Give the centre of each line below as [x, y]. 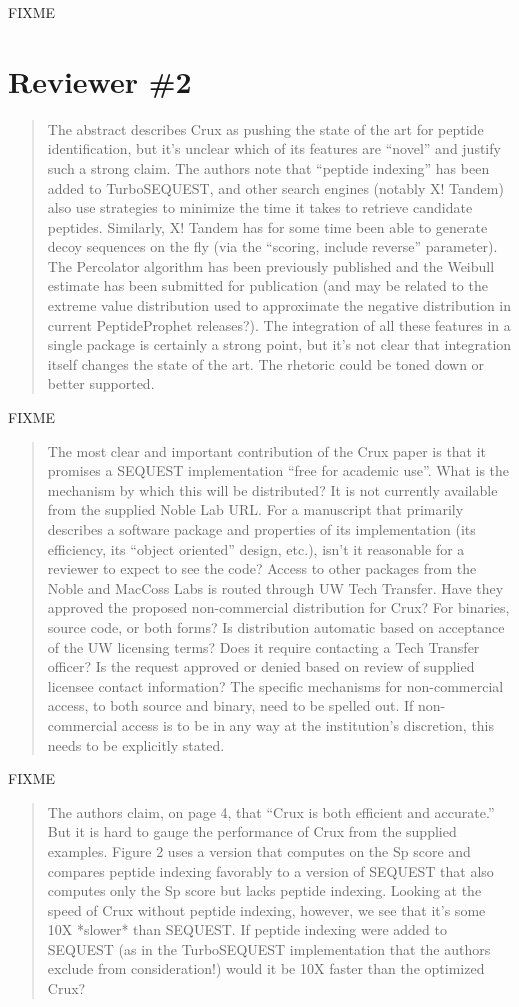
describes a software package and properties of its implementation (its [261, 529]
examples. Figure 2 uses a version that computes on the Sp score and [259, 850]
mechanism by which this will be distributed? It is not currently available [272, 489]
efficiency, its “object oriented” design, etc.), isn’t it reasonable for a [256, 548]
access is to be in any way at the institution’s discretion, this [308, 724]
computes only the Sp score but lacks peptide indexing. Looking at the [264, 890]
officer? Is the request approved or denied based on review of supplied [261, 666]
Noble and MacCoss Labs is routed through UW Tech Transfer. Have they [275, 587]
